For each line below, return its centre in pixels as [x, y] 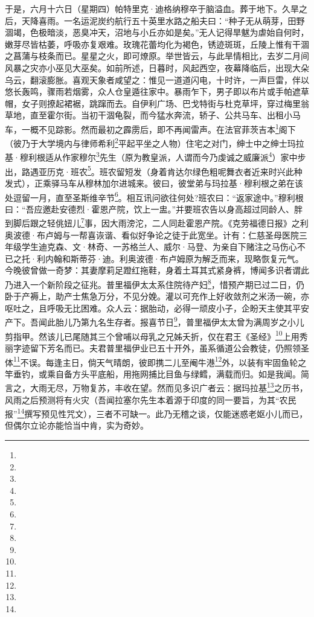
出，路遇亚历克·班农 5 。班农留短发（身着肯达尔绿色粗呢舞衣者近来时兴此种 [154, 170]
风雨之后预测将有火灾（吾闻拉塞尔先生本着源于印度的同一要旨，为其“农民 [151, 399]
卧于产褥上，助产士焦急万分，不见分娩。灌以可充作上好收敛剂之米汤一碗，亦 [157, 296]
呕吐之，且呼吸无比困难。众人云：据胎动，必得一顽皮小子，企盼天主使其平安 [157, 308]
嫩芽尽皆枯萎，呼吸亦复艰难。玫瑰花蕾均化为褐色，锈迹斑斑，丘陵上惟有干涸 [157, 44]
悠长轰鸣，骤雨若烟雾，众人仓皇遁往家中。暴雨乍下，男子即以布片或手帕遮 [153, 91]
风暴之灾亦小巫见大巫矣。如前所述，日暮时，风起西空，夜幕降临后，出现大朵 [157, 67]
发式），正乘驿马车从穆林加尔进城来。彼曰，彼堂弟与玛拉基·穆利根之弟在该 [154, 183]
